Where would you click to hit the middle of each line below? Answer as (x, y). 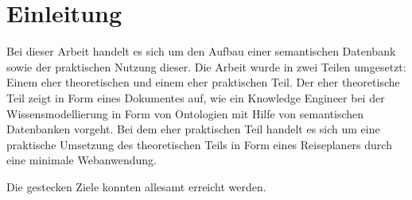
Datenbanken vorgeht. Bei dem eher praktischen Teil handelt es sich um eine (193, 129)
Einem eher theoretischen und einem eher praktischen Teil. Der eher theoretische (203, 82)
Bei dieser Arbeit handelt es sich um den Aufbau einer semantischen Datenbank (201, 51)
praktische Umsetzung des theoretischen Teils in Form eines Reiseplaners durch (199, 144)
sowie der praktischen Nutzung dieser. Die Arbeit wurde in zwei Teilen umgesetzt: (206, 66)
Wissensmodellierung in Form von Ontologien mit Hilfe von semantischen (185, 113)
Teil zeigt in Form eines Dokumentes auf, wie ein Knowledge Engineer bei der (196, 97)
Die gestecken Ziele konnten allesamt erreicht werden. (136, 186)
